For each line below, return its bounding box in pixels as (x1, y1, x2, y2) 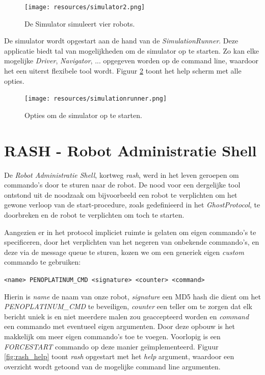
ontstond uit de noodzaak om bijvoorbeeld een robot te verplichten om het (4, 189, 237, 200)
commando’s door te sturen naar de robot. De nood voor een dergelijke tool (4, 179, 241, 190)
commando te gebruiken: (4, 256, 81, 267)
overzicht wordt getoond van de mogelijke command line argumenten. (4, 361, 221, 371)
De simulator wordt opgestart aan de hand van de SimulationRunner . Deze (4, 35, 238, 46)
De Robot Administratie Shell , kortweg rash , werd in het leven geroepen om (4, 169, 239, 180)
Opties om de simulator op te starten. (24, 109, 142, 120)
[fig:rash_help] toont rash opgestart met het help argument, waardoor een (4, 351, 234, 362)
